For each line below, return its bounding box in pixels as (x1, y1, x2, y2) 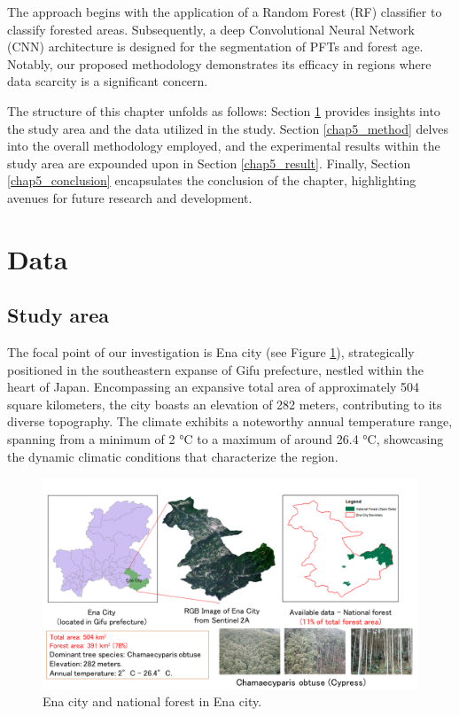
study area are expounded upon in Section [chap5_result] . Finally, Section (7, 153, 411, 172)
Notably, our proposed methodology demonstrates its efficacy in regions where (7, 54, 432, 73)
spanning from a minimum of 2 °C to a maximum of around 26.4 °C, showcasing (7, 430, 444, 448)
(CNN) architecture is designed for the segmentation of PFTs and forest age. (7, 37, 424, 56)
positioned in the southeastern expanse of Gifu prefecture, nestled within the (7, 360, 424, 378)
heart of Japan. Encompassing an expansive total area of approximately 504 (7, 377, 420, 396)
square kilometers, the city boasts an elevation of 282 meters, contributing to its (7, 394, 442, 413)
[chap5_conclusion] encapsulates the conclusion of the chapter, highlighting (7, 171, 416, 190)
